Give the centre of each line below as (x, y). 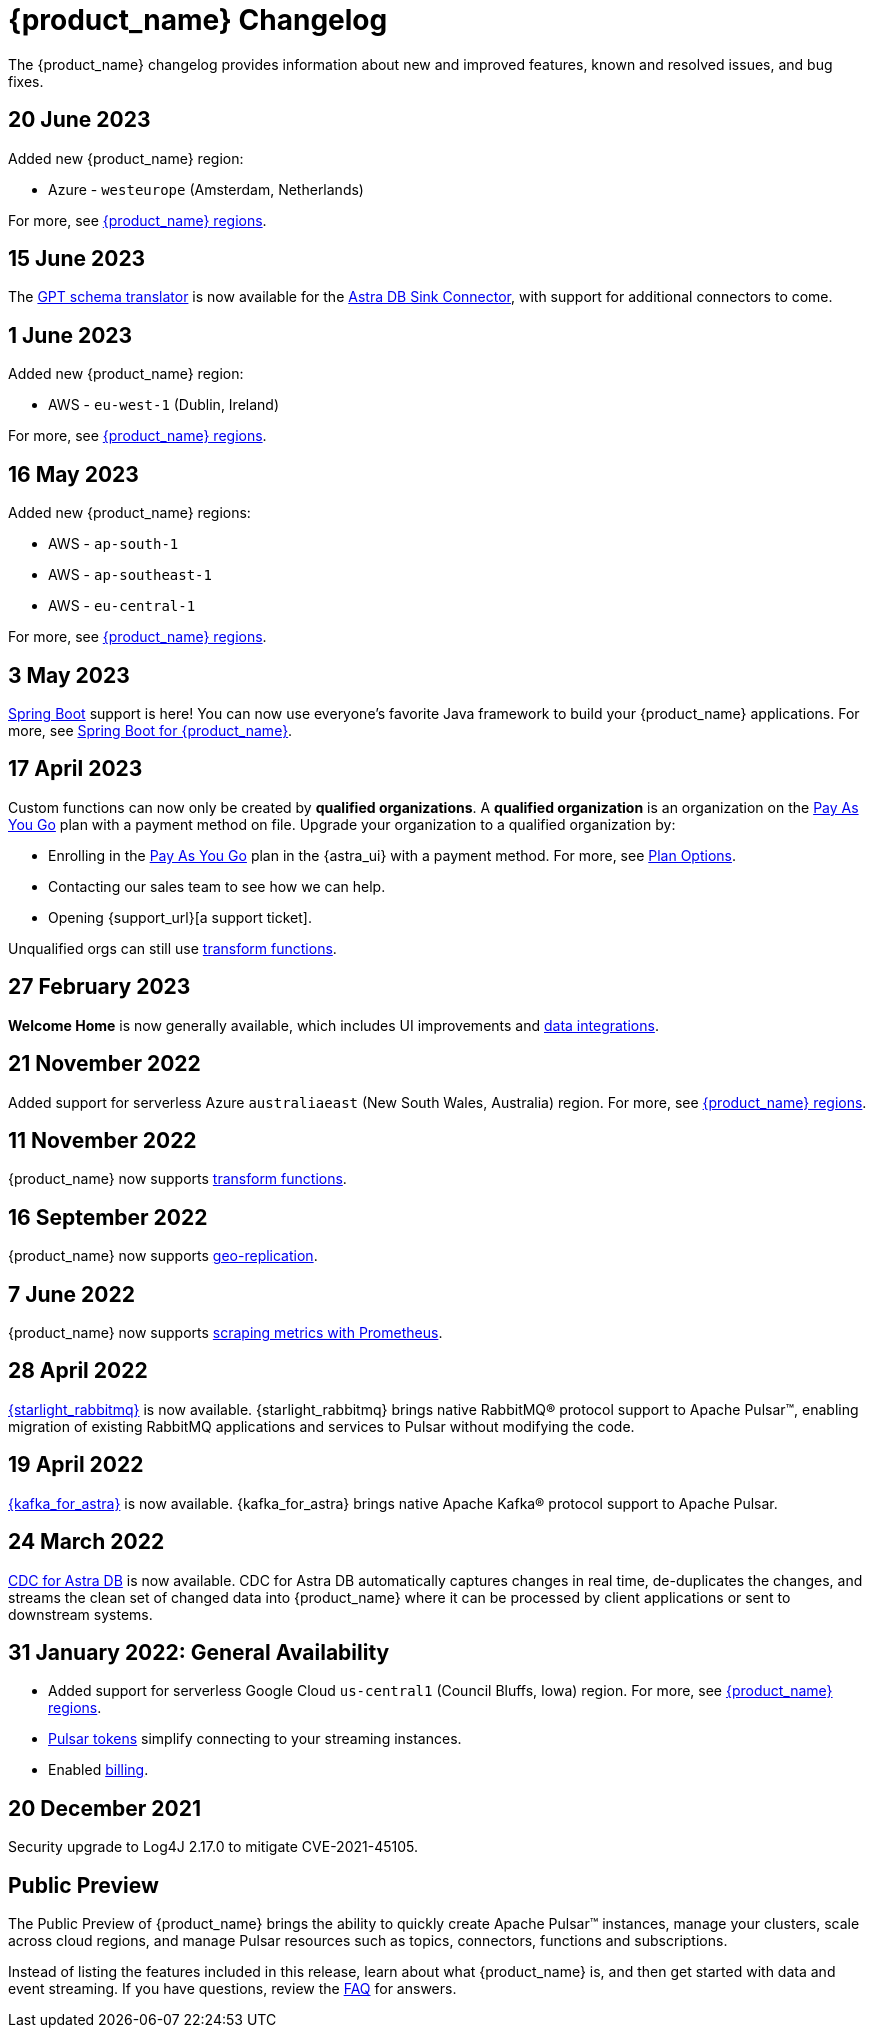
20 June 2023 (79, 120)
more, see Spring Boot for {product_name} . (150, 730)
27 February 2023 (99, 987)
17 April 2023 (75, 769)
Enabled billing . (98, 1770)
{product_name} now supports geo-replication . (163, 1256)
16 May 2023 (73, 474)
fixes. (26, 81)
